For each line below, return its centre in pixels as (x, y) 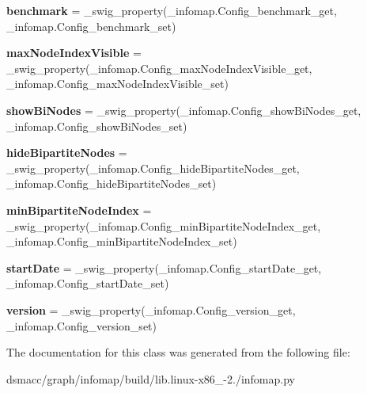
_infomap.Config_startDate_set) (88, 283)
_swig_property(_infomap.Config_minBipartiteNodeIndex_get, (164, 225)
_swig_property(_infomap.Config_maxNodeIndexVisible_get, (159, 68)
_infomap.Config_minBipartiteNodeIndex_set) (122, 241)
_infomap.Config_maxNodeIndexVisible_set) (117, 84)
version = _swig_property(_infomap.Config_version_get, (151, 309)
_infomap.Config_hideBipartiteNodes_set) (112, 183)
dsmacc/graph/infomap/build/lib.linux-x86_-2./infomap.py (151, 378)
